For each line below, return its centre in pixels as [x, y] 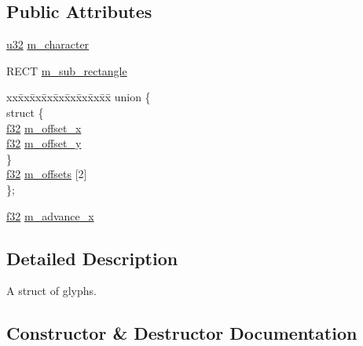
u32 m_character [48, 44]
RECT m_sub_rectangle [67, 70]
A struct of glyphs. [51, 291]
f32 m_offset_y [44, 143]
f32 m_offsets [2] [47, 174]
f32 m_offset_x [44, 127]
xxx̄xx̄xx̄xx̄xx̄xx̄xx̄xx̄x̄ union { [79, 97]
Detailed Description [92, 258]
